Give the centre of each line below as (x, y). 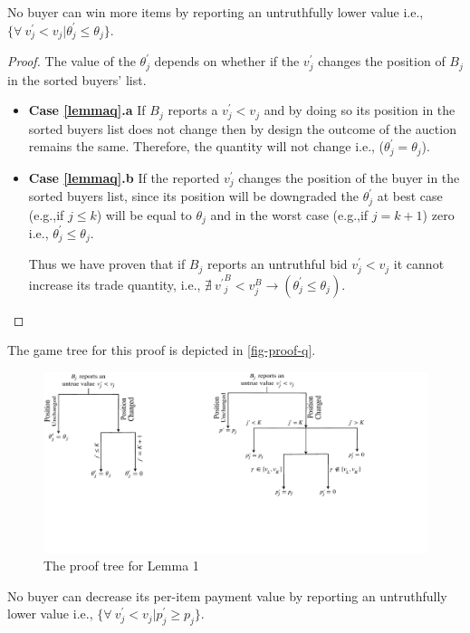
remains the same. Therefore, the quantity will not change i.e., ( (206, 146)
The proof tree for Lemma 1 (121, 566)
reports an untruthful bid (277, 264)
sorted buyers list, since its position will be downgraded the (193, 196)
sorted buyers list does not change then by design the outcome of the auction (242, 128)
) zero (438, 214)
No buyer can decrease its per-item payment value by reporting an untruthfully (227, 595)
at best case (410, 196)
